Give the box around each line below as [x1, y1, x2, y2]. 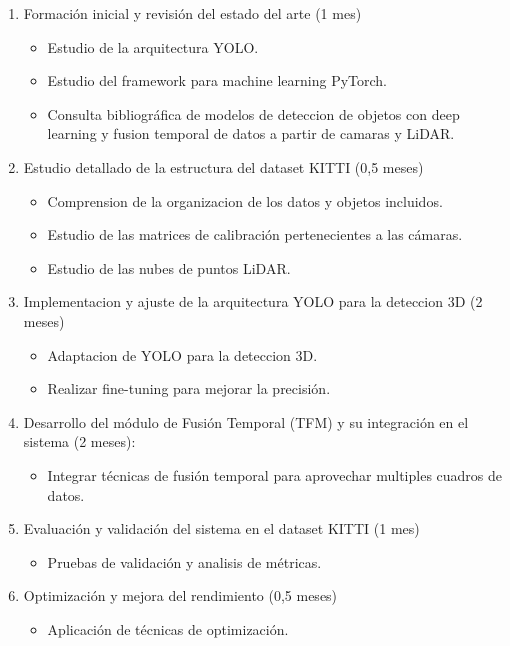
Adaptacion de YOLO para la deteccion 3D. [47, 344, 318, 365]
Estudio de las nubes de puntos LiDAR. [47, 257, 291, 278]
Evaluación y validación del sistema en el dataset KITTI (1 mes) [23, 518, 420, 539]
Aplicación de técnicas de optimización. [47, 618, 289, 639]
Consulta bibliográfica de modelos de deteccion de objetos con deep [47, 103, 460, 124]
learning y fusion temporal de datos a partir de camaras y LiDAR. [47, 123, 455, 144]
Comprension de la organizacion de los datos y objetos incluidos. [47, 190, 443, 211]
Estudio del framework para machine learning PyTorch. [47, 70, 388, 91]
